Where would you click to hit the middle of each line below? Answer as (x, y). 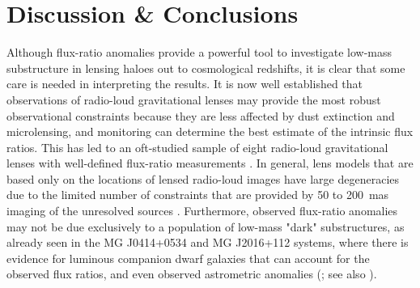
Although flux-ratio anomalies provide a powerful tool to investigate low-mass (199, 52)
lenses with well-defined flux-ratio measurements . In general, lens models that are (210, 163)
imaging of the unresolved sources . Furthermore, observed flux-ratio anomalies (202, 211)
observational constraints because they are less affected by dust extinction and (201, 115)
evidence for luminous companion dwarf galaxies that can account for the (188, 258)
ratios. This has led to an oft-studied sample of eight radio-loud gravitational (197, 147)
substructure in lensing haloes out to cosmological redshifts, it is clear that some (206, 68)
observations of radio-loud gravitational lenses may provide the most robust (194, 99)
